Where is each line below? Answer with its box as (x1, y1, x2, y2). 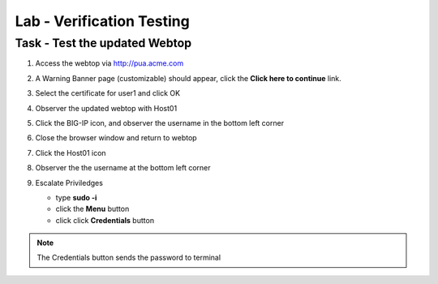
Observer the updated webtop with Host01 (35, 103, 178, 113)
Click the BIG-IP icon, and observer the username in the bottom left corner (35, 118, 284, 127)
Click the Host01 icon (35, 148, 106, 157)
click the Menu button (55, 204, 130, 214)
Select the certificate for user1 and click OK (35, 88, 181, 98)
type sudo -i (55, 192, 97, 202)
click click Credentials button (55, 215, 154, 225)
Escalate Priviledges (35, 178, 103, 187)
